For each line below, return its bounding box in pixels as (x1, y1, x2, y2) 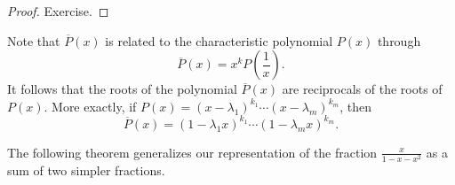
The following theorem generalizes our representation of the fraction (7, 143, 378, 161)
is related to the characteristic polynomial (105, 31, 333, 50)
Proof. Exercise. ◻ (7, 2, 109, 19)
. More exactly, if (44, 96, 137, 115)
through (377, 31, 421, 50)
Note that (7, 31, 60, 50)
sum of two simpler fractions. (7, 161, 165, 180)
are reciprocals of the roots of (282, 80, 443, 98)
